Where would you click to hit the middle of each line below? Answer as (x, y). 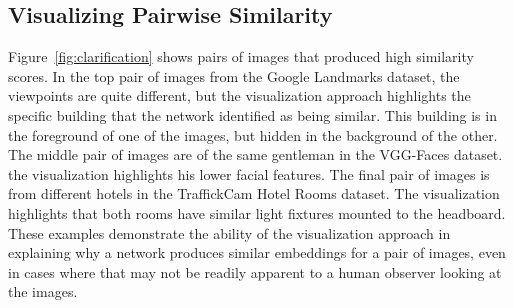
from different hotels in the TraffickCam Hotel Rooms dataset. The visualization (254, 193)
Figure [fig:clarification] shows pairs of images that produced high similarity (241, 56)
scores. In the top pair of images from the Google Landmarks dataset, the (234, 75)
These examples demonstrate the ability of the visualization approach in (229, 232)
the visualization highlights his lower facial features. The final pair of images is (249, 173)
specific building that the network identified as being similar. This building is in (252, 114)
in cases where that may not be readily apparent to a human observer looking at (255, 271)
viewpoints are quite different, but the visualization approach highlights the (239, 95)
